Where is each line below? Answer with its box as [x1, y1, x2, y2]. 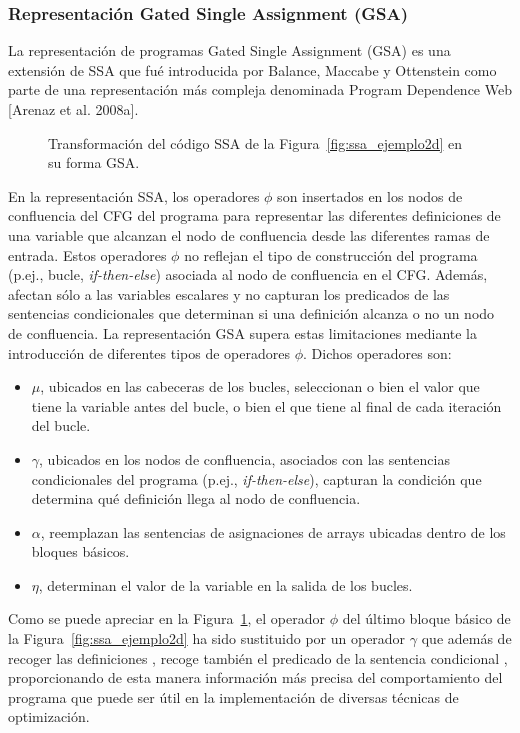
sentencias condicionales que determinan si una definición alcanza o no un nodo [8, 303, 495, 324]
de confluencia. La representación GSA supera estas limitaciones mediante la [8, 322, 477, 343]
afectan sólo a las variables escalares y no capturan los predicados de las [8, 283, 450, 304]
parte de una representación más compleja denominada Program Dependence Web [8, 79, 512, 100]
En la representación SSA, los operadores [8, 185, 260, 206]
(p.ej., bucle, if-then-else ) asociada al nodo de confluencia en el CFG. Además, [8, 264, 488, 285]
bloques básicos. [31, 541, 130, 562]
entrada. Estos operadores [8, 244, 167, 265]
